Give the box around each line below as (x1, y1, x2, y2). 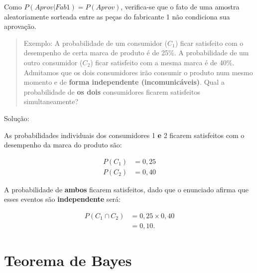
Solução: (4, 113, 29, 123)
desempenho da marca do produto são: (4, 139, 122, 150)
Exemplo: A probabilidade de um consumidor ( (23, 37, 167, 48)
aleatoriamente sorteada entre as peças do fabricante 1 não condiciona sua (4, 11, 230, 21)
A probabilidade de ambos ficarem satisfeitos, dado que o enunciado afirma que (4, 184, 249, 194)
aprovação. (4, 21, 36, 31)
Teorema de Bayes (4, 250, 132, 271)
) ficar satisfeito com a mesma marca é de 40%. (90, 57, 235, 67)
